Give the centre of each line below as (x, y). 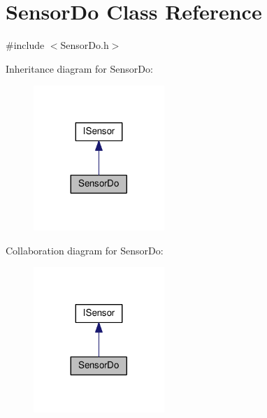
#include (25, 45)
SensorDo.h (85, 45)
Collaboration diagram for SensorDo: (85, 250)
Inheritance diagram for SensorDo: (79, 68)
